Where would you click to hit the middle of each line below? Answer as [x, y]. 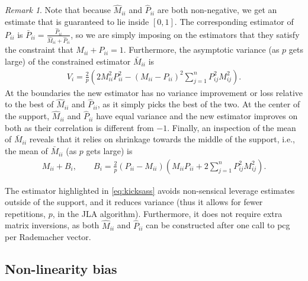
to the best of [29, 104]
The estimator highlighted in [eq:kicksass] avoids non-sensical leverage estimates [150, 190]
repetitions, [25, 213]
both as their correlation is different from [79, 127]
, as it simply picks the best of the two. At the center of [199, 104]
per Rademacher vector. [48, 237]
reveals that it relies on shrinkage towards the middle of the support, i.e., [162, 139]
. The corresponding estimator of [234, 21]
